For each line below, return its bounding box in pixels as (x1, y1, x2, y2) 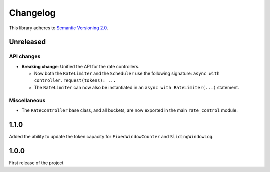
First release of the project (9, 160, 64, 166)
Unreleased (9, 38, 46, 46)
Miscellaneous (9, 97, 46, 104)
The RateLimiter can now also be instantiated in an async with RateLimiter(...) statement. (34, 84, 239, 90)
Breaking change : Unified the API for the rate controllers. (21, 63, 140, 69)
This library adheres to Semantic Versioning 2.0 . (9, 25, 108, 31)
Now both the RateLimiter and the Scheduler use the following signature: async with (34, 70, 220, 77)
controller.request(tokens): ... (34, 78, 116, 83)
